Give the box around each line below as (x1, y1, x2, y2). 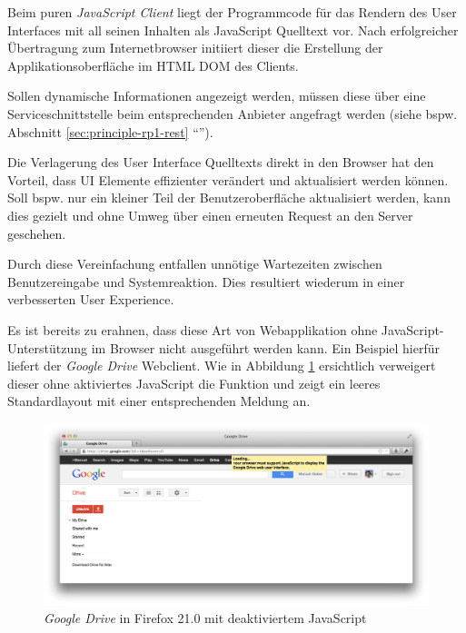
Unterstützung (7, 338, 88, 357)
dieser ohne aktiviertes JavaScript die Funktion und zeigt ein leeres (7, 373, 381, 392)
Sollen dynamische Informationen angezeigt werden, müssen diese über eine (7, 86, 426, 105)
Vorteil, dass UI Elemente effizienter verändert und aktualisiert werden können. (7, 170, 449, 189)
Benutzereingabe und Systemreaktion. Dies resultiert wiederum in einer (7, 272, 405, 291)
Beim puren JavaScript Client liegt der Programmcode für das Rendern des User (7, 3, 457, 21)
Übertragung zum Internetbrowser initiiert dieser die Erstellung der (7, 38, 383, 57)
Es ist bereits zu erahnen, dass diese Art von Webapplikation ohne (7, 320, 378, 339)
